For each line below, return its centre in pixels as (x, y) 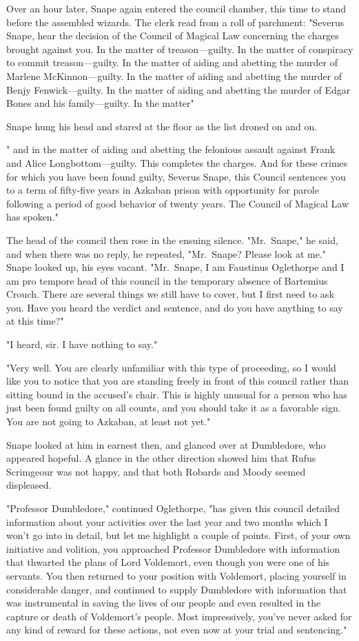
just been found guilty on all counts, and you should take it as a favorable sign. (174, 408)
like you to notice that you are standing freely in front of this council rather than (177, 381)
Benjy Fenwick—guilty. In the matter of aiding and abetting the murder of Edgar (178, 89)
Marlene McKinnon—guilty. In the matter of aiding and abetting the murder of (174, 75)
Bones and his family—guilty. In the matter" (100, 103)
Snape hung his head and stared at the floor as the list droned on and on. (162, 126)
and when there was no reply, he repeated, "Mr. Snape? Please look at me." (166, 253)
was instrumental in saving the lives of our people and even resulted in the (164, 603)
